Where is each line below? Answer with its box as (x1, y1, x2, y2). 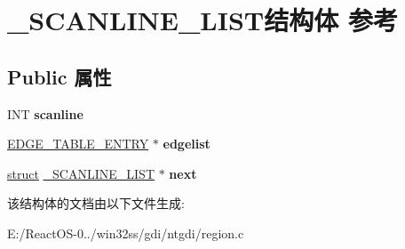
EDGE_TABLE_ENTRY (7, 134, 149, 153)
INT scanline (7, 104, 83, 123)
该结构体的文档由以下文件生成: (7, 194, 185, 213)
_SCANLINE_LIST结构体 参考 (7, 2, 398, 38)
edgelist (163, 134, 210, 153)
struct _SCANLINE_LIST (7, 164, 155, 182)
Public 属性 (7, 62, 112, 90)
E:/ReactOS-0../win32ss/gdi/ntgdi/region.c (7, 223, 244, 242)
